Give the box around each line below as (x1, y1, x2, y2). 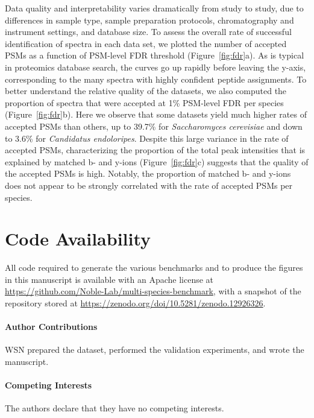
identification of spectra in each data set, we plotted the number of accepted (5, 37, 287, 49)
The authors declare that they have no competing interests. (5, 402, 224, 414)
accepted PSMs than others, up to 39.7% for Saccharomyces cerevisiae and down (5, 119, 303, 132)
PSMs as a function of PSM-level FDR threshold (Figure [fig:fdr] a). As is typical (5, 49, 304, 62)
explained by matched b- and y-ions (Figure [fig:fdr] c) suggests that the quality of (5, 155, 309, 168)
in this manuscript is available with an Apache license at (5, 273, 214, 285)
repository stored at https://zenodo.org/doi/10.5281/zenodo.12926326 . (5, 297, 266, 309)
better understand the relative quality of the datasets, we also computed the (5, 84, 287, 97)
